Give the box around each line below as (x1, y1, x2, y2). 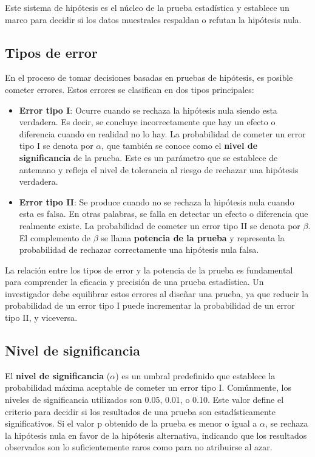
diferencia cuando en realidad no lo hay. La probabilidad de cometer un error (19, 127, 306, 140)
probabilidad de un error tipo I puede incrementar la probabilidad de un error (5, 299, 295, 312)
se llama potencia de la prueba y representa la (101, 231, 285, 244)
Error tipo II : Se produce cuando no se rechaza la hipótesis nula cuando (19, 195, 294, 208)
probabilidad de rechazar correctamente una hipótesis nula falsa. (19, 243, 259, 256)
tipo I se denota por (19, 139, 93, 152)
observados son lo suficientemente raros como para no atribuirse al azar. (5, 441, 273, 453)
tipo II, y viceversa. (5, 311, 78, 324)
